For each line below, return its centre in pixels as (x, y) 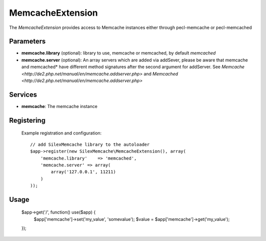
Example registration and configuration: (62, 133)
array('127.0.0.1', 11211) (83, 172)
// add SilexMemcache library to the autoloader (90, 144)
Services (23, 94)
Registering (27, 120)
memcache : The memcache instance (60, 106)
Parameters (27, 41)
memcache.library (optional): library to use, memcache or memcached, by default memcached (119, 53)
